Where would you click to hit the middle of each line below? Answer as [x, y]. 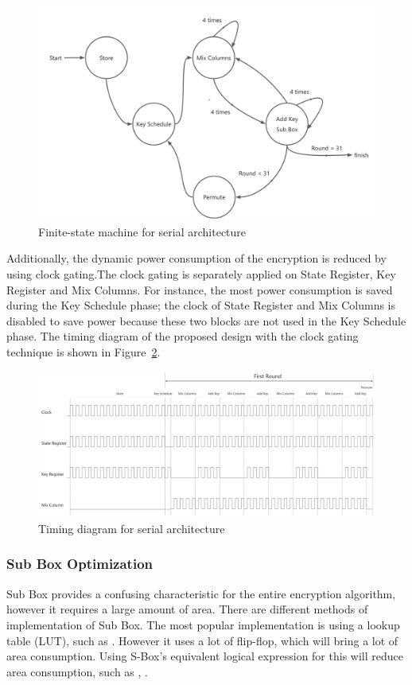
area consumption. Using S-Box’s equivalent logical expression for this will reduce [205, 656]
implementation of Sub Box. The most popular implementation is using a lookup [203, 624]
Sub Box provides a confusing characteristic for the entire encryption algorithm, [201, 593]
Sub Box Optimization [80, 564]
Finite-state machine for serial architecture [142, 231]
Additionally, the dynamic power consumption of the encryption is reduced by [196, 258]
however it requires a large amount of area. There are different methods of [187, 609]
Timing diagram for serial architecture [132, 528]
